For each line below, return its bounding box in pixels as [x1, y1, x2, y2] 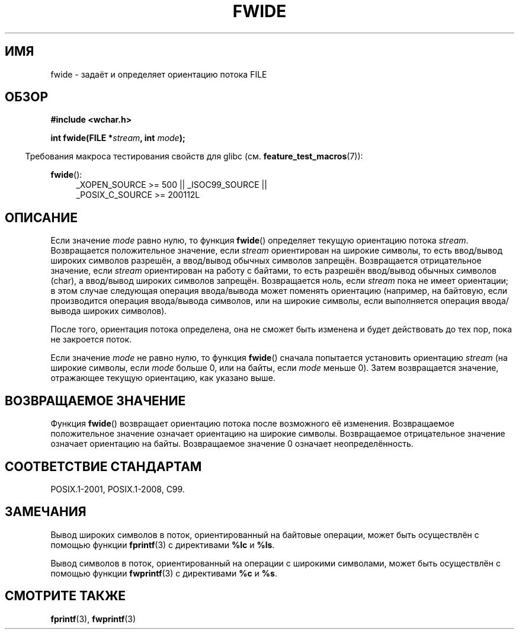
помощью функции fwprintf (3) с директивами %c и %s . [50, 568, 277, 578]
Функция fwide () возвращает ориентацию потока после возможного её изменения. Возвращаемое [50, 418, 454, 429]
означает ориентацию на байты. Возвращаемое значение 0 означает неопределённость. [50, 438, 414, 449]
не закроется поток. [50, 334, 132, 345]
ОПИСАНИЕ [5, 210, 78, 225]
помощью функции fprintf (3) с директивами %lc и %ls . [50, 539, 275, 550]
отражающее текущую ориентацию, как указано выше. [50, 373, 275, 383]
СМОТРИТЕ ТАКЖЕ [5, 588, 126, 604]
